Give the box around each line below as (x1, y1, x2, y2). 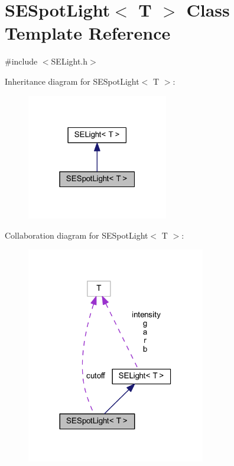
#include (5, 55, 38, 68)
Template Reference (5, 21, 171, 45)
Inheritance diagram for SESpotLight (5, 75, 139, 87)
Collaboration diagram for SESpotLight (5, 229, 148, 241)
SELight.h (51, 55, 88, 68)
